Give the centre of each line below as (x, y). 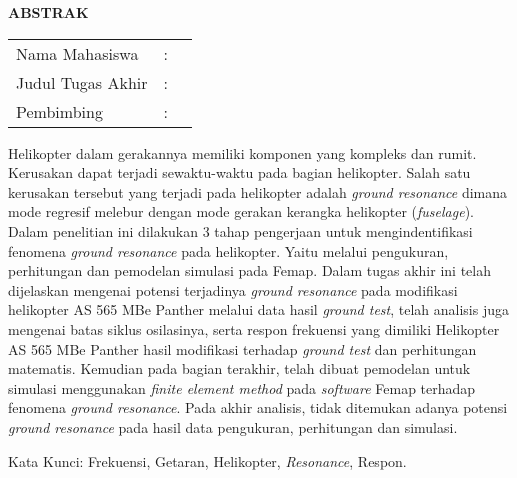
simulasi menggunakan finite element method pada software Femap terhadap (242, 387)
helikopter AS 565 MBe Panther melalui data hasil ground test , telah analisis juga (258, 309)
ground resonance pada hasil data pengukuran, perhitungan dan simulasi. (233, 426)
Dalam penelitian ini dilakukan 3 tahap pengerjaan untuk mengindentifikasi (240, 230)
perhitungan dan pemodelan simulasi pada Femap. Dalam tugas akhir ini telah (249, 270)
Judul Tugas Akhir (82, 82)
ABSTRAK (48, 12)
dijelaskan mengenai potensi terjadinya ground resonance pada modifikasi (233, 289)
